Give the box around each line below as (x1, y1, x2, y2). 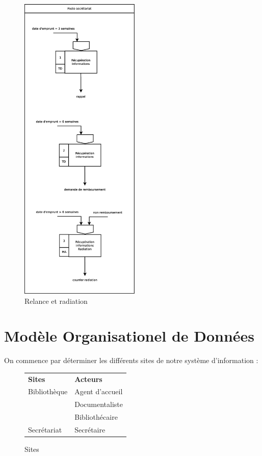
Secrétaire (74, 424, 106, 435)
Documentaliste (74, 399, 123, 410)
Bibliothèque (28, 386, 68, 397)
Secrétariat (28, 424, 62, 435)
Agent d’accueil (74, 386, 123, 397)
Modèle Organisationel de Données (4, 325, 255, 346)
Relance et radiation (24, 295, 88, 306)
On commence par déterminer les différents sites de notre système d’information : (4, 355, 258, 366)
